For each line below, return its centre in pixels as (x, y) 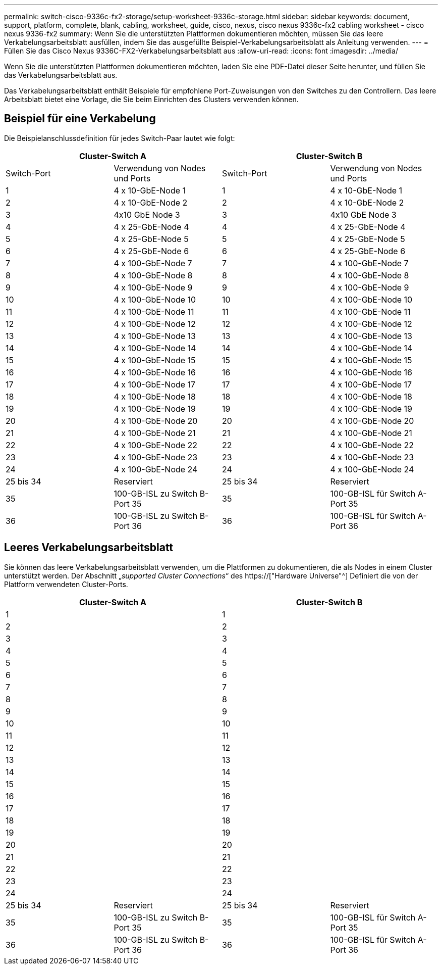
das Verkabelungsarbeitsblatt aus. (61, 75)
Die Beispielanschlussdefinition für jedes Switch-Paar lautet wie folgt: (120, 138)
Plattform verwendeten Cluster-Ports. (66, 584)
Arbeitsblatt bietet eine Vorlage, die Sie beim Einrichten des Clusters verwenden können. (151, 99)
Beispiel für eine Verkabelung (80, 119)
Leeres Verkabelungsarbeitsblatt (89, 548)
